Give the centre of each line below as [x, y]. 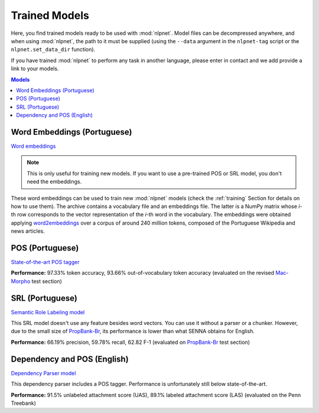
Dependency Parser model [43, 373]
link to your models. [35, 69]
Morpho [21, 281]
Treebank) [24, 403]
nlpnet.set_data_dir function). [53, 50]
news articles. [28, 231]
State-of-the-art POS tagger [45, 262]
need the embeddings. [54, 182]
